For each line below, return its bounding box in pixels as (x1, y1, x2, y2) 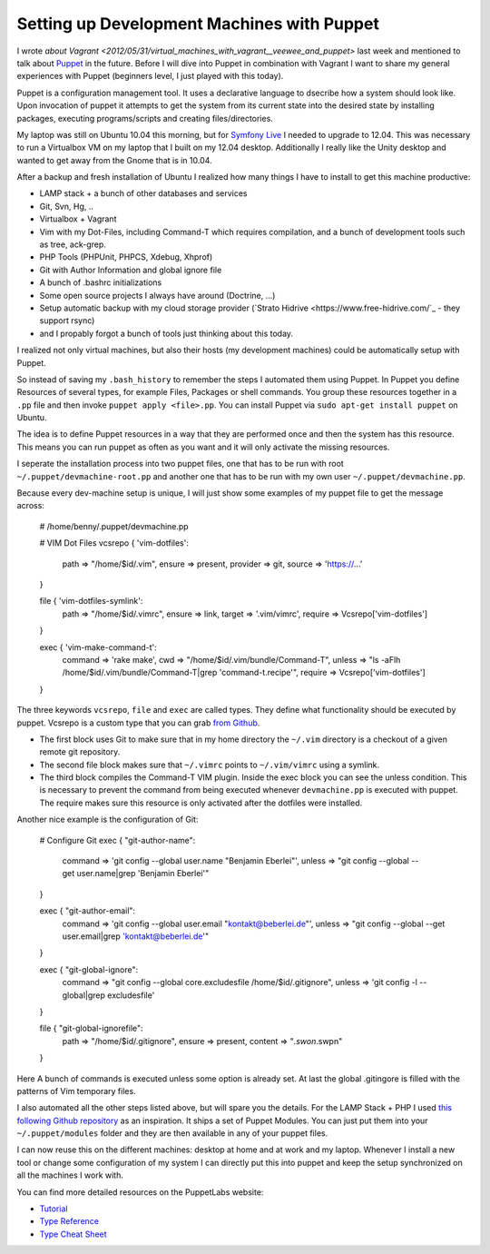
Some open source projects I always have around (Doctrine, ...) (39, 290, 276, 301)
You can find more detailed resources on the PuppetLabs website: (16, 1186, 264, 1198)
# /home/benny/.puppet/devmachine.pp (39, 520, 190, 531)
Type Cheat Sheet (39, 1229, 108, 1239)
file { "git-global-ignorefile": (39, 1022, 144, 1034)
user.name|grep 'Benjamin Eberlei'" (76, 868, 210, 879)
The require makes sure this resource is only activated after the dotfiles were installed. (39, 797, 363, 808)
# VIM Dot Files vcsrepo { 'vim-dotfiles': (39, 538, 190, 548)
